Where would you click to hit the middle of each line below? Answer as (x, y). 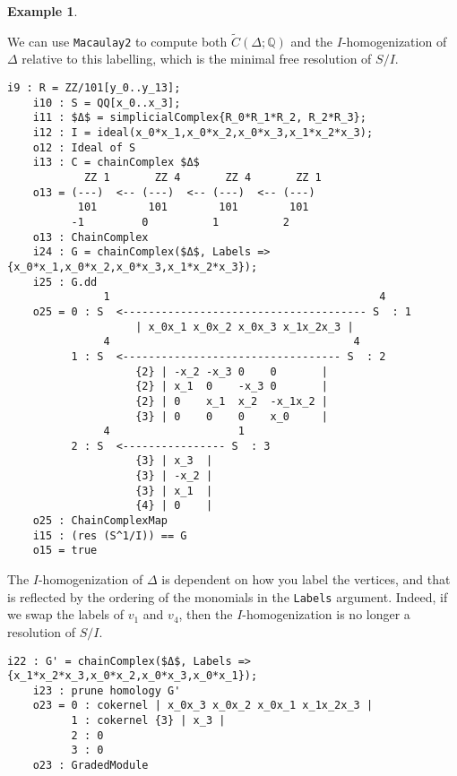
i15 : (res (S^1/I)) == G (110, 535)
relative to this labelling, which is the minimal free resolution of (197, 59)
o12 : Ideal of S (84, 147)
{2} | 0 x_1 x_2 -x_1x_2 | (232, 401)
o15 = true (65, 551)
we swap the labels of (66, 614)
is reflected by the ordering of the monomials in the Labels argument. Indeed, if (228, 596)
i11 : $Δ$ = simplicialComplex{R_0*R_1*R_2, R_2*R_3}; (199, 118)
